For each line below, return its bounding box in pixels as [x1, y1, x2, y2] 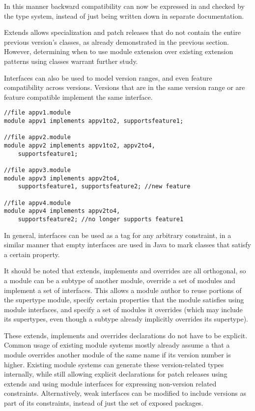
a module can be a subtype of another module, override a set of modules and [4, 275, 235, 285]
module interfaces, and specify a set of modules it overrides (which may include [4, 304, 243, 314]
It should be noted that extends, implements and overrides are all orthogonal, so [4, 265, 246, 276]
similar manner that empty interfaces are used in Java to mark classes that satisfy [4, 239, 252, 250]
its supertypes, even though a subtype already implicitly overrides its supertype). [4, 314, 248, 324]
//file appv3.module [4, 166, 71, 174]
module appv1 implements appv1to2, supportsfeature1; [4, 117, 184, 124]
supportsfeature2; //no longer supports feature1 [18, 215, 184, 223]
